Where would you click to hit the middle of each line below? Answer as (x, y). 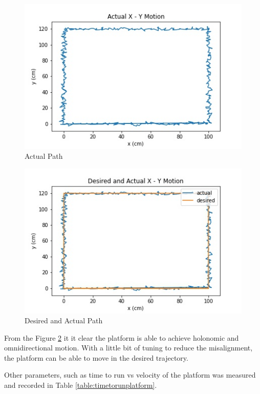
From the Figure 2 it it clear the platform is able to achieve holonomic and (122, 337)
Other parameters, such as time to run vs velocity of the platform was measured (130, 375)
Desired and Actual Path (64, 320)
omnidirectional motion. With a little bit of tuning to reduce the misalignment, (128, 348)
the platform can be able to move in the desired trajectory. (96, 357)
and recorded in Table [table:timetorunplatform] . (81, 385)
